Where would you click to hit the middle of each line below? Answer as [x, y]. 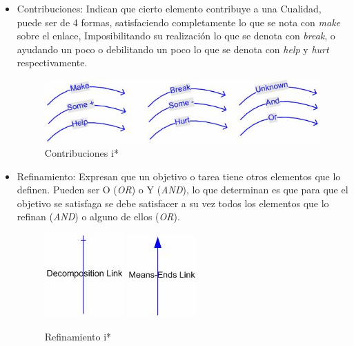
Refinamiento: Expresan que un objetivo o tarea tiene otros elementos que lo [179, 176]
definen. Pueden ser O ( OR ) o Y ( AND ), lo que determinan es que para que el [183, 190]
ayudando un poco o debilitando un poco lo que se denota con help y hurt [173, 49]
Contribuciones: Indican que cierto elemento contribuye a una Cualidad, [169, 8]
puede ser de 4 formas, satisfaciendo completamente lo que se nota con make [179, 22]
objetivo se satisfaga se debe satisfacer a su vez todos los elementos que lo [173, 203]
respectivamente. [52, 63]
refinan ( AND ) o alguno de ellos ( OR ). [98, 217]
